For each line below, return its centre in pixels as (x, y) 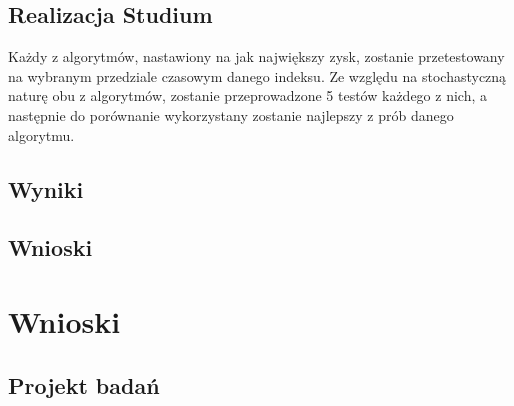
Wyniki (46, 188)
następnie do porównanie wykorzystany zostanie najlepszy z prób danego (231, 114)
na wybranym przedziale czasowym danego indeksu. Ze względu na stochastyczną (257, 75)
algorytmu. (41, 134)
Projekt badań (84, 384)
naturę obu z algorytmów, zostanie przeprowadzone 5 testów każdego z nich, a (247, 95)
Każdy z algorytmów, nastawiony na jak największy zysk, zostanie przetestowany (256, 56)
